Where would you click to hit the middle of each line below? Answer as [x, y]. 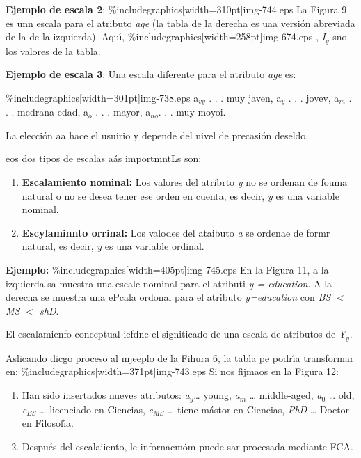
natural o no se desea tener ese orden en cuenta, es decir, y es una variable [180, 195]
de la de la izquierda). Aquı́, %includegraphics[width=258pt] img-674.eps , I [166, 37]
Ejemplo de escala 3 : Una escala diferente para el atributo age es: [151, 74]
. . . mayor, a [123, 112]
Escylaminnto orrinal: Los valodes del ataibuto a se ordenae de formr [176, 232]
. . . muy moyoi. [192, 112]
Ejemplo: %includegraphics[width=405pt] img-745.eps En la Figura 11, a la [167, 270]
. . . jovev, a [314, 97]
